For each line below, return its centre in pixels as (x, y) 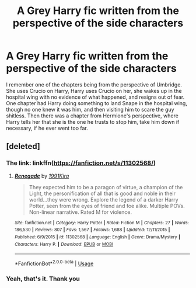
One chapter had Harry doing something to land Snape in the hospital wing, (97, 103)
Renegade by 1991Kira (42, 176)
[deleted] (23, 146)
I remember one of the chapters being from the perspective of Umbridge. (94, 84)
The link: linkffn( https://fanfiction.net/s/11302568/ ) (81, 163)
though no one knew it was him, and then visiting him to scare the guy (90, 109)
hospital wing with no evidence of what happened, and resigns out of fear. (95, 97)
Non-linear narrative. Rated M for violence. (80, 212)
